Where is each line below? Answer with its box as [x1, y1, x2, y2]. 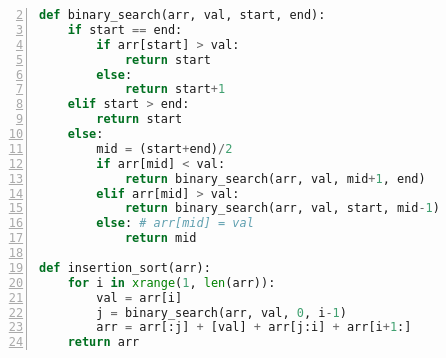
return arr [67, 335, 140, 350]
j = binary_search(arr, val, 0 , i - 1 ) [96, 305, 347, 320]
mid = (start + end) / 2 [96, 141, 233, 156]
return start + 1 [124, 82, 226, 97]
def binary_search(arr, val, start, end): [39, 8, 326, 22]
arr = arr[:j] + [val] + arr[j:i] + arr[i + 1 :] [96, 320, 412, 335]
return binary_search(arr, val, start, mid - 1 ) [124, 201, 440, 216]
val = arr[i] [96, 290, 183, 305]
